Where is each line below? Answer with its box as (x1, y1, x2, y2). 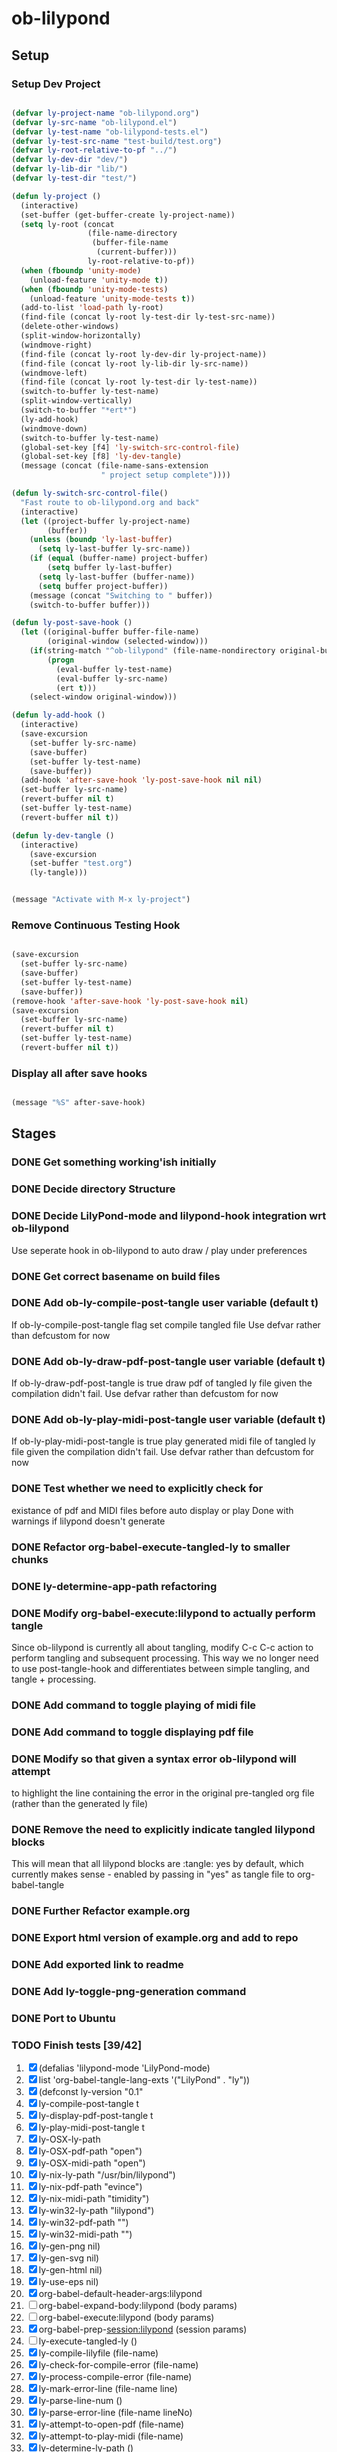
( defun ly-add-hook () (11, 710, 106, 721)
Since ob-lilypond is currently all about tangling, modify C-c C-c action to (11, 1641, 314, 1653)
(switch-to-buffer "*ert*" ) (20, 405, 138, 415)
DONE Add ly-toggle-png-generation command (11, 1985, 247, 1998)
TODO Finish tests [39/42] (11, 2038, 143, 2052)
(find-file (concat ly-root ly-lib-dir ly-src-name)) (20, 358, 249, 369)
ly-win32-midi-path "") (38, 2228, 133, 2241)
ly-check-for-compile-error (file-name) (38, 2359, 199, 2371)
